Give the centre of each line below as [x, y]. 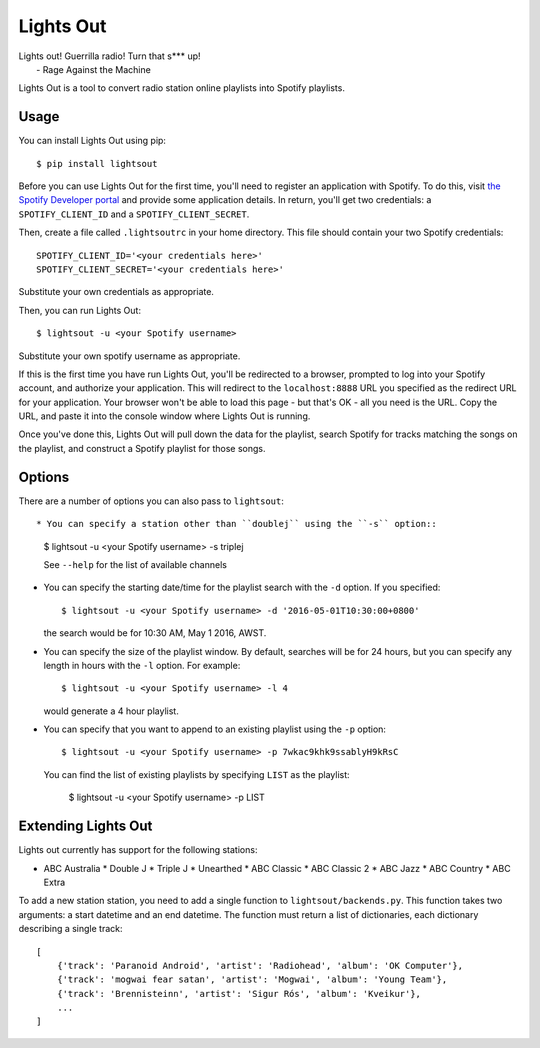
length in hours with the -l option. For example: [142, 665]
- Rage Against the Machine [94, 69]
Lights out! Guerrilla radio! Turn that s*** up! [109, 56]
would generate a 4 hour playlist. [111, 711]
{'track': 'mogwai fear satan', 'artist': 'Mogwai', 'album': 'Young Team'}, [252, 979]
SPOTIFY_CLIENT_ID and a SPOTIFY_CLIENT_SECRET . [134, 214]
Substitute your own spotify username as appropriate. [129, 356]
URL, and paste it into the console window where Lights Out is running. [164, 416]
